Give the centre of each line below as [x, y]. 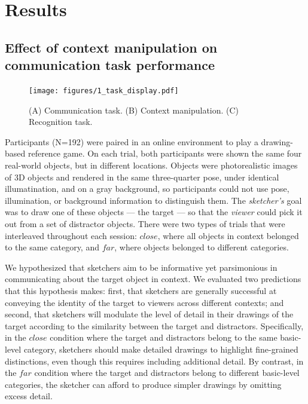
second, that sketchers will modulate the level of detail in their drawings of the [149, 314]
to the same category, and [52, 247]
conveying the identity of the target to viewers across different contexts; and [144, 302]
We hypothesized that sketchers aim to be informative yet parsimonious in [141, 267]
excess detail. [29, 396]
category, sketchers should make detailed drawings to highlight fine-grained [161, 349]
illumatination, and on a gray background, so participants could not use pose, [147, 189]
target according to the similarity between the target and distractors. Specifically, [154, 325]
